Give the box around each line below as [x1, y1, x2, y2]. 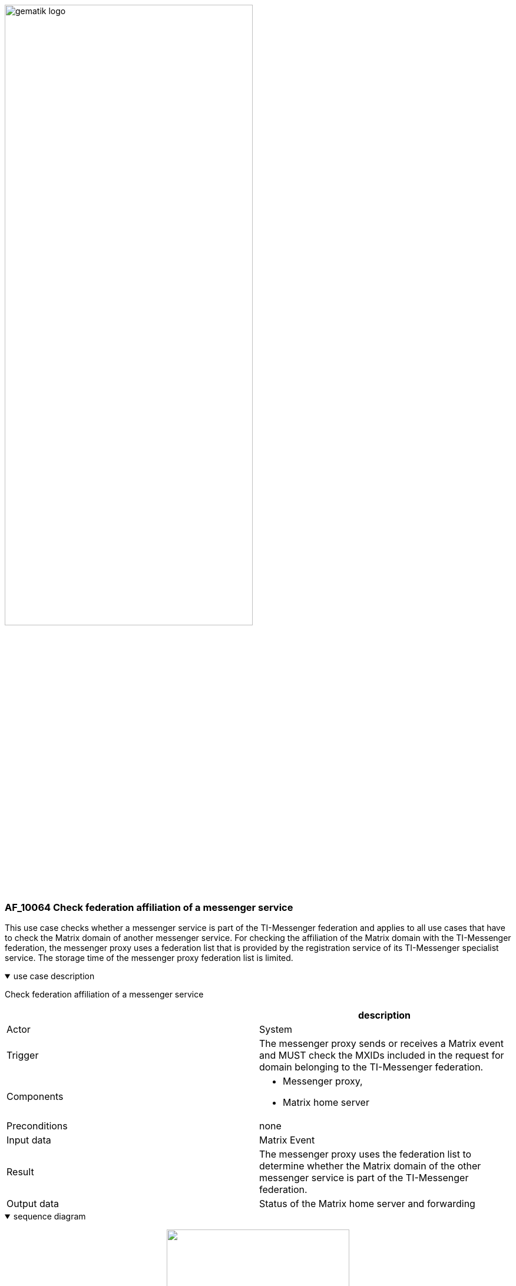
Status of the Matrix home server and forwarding [259, 1198, 475, 1210]
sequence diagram [13, 1211, 86, 1222]
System [259, 1023, 293, 1036]
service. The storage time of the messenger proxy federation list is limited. [5, 953, 293, 963]
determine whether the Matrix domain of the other [259, 1160, 481, 1172]
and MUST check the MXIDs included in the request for [259, 1049, 504, 1062]
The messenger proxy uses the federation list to [259, 1148, 472, 1161]
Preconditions [6, 1120, 68, 1132]
